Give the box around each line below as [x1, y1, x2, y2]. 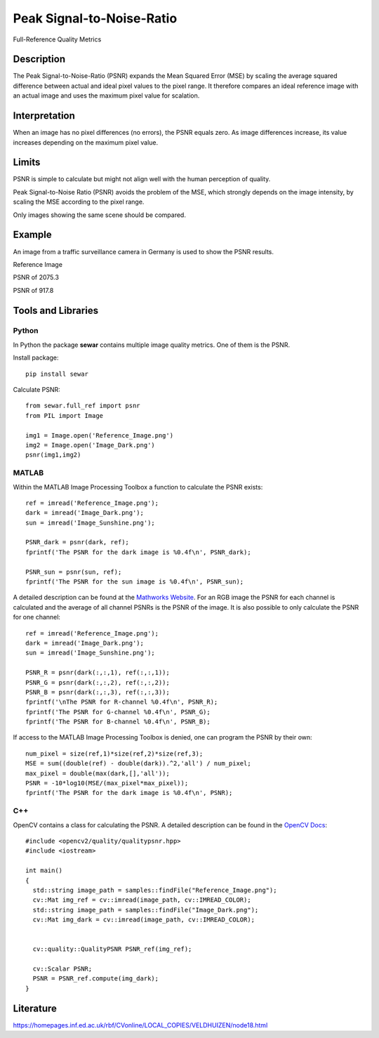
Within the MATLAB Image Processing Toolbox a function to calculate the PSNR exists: [13, 482, 263, 491]
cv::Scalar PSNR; [32, 965, 93, 973]
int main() [25, 867, 63, 874]
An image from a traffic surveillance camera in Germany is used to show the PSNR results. [13, 247, 274, 256]
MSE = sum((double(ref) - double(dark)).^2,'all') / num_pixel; [25, 759, 252, 768]
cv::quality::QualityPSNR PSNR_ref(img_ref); [32, 945, 192, 953]
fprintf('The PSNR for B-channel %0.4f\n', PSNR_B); [25, 718, 211, 726]
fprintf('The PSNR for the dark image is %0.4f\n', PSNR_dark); [25, 548, 252, 556]
